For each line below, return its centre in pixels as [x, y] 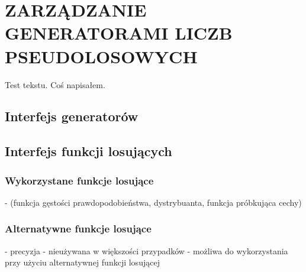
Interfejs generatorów [72, 116]
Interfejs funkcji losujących [88, 151]
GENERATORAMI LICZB [119, 33]
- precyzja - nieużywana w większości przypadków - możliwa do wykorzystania [146, 250]
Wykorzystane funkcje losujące [79, 180]
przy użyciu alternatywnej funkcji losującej [82, 262]
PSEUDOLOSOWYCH [101, 56]
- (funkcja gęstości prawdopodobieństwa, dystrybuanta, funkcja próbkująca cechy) [153, 202]
